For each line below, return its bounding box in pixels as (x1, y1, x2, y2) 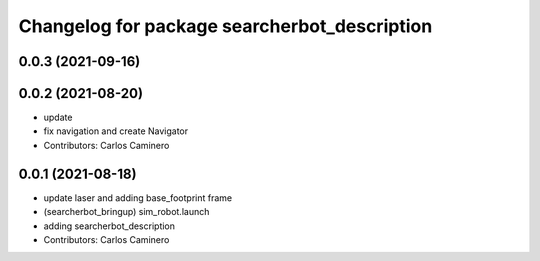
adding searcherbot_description (43, 220, 175, 232)
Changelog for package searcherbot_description (18, 15, 433, 37)
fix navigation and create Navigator (43, 125, 189, 137)
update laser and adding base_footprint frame (43, 191, 233, 204)
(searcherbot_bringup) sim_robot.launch (43, 206, 210, 218)
